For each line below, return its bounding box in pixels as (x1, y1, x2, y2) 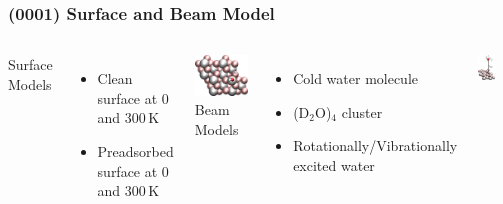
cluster (341, 101, 383, 122)
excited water (293, 155, 375, 175)
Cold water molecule (293, 68, 419, 89)
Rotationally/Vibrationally (293, 135, 458, 156)
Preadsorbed (97, 141, 174, 161)
